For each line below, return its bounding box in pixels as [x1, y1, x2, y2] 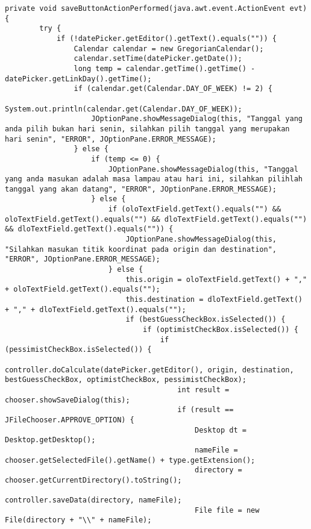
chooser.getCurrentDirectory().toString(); [5, 475, 182, 484]
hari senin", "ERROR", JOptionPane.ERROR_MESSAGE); [5, 134, 216, 143]
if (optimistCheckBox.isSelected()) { [143, 325, 298, 334]
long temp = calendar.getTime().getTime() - [74, 64, 256, 73]
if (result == [177, 405, 234, 415]
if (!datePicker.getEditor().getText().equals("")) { [56, 34, 277, 43]
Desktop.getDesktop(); [5, 436, 96, 445]
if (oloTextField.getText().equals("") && [108, 205, 281, 214]
